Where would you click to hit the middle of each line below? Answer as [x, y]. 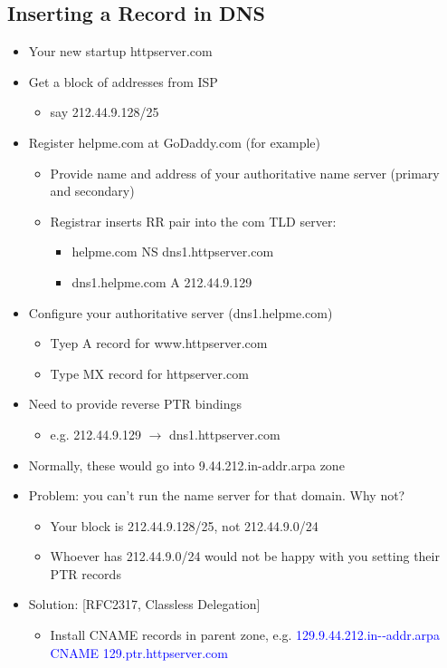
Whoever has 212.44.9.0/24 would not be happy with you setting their [245, 556]
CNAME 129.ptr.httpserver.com [139, 652]
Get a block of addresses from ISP [123, 81]
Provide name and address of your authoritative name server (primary [245, 173]
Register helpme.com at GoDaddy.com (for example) [175, 142]
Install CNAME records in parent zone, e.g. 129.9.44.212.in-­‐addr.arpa [245, 635]
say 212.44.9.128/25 [105, 112]
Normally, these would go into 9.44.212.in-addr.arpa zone [186, 465]
